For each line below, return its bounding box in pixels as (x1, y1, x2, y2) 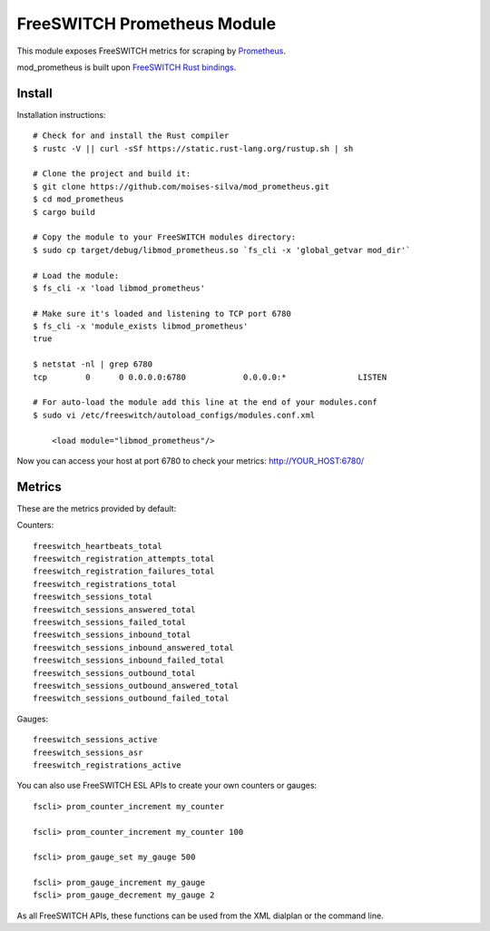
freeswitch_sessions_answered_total (33, 604, 196, 614)
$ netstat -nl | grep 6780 (33, 359, 153, 369)
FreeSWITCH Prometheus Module (16, 14, 277, 34)
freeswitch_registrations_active (33, 759, 181, 770)
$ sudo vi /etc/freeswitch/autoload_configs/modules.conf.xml (33, 409, 316, 420)
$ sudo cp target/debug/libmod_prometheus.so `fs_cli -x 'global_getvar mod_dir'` (33, 245, 411, 255)
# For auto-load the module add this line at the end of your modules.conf (33, 397, 377, 407)
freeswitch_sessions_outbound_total (33, 668, 196, 678)
